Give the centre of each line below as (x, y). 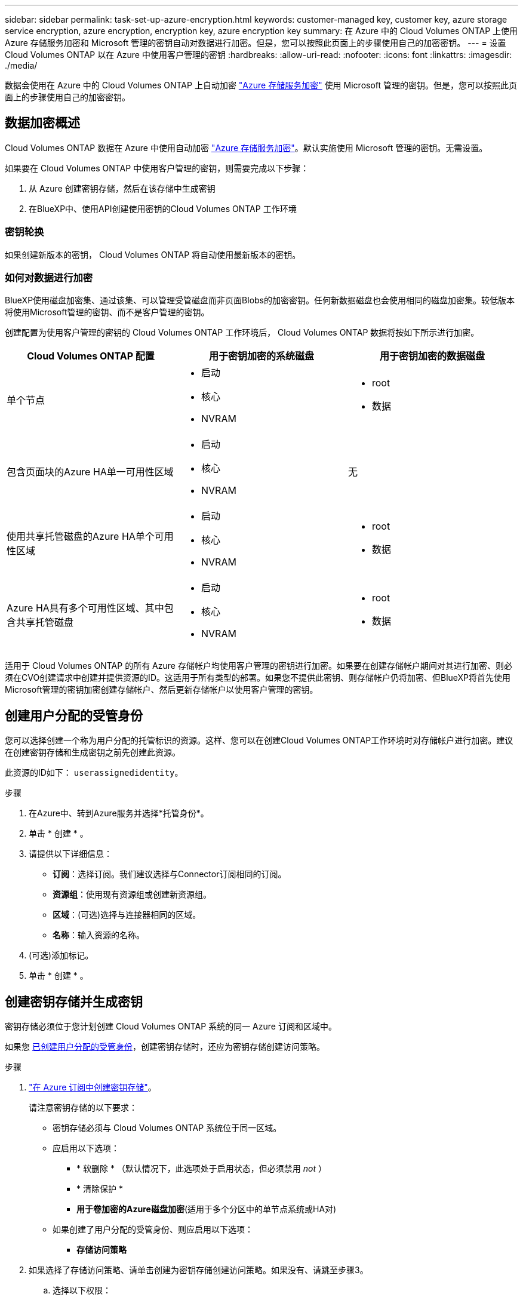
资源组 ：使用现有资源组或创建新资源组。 (132, 895)
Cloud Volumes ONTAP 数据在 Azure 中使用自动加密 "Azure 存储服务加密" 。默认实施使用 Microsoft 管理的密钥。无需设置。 (246, 147)
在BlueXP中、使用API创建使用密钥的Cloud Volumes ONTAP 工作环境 (163, 208)
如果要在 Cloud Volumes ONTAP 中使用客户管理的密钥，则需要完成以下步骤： (157, 168)
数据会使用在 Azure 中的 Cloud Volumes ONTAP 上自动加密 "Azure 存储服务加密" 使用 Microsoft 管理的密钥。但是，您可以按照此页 (261, 85)
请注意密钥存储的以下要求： (83, 1108)
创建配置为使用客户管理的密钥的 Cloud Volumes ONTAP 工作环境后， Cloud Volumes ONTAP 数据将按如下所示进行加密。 (242, 333)
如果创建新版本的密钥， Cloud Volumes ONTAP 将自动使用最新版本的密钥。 (153, 254)
